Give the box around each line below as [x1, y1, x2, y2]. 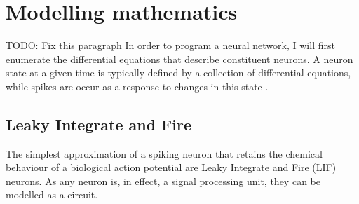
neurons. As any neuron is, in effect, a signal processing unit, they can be [6, 173, 320, 188]
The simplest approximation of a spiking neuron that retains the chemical [6, 146, 323, 161]
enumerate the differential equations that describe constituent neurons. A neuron [6, 51, 353, 66]
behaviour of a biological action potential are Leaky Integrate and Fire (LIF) [6, 160, 337, 175]
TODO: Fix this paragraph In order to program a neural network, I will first [6, 38, 335, 53]
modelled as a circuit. [6, 187, 98, 202]
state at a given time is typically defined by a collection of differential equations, [6, 65, 351, 80]
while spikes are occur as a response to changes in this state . [6, 79, 269, 93]
